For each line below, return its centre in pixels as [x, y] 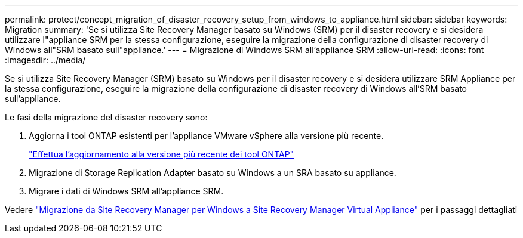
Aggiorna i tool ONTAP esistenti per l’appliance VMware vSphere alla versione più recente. [206, 136]
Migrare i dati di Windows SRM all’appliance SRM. [126, 191]
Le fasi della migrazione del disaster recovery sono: [106, 117]
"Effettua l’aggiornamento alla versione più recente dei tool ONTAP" [161, 154]
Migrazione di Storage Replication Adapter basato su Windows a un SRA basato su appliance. [213, 173]
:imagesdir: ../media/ [45, 60]
